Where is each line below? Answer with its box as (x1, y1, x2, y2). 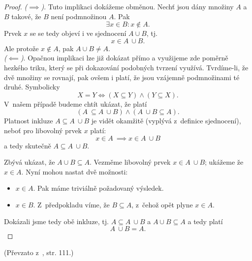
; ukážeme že (205, 157, 244, 167)
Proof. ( (4, 1, 28, 11)
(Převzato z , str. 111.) (4, 247, 74, 257)
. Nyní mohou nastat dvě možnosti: (21, 166, 128, 176)
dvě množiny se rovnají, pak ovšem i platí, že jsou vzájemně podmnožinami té (4, 72, 240, 82)
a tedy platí (188, 216, 223, 226)
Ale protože (4, 43, 39, 53)
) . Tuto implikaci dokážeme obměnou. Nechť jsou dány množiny (41, 1, 234, 11)
